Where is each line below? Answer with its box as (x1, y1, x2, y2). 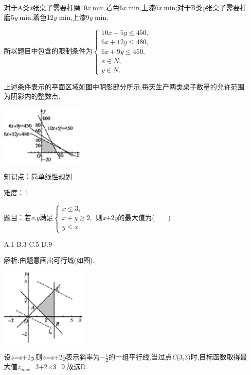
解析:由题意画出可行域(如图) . (4, 255, 95, 265)
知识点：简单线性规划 (4, 171, 72, 181)
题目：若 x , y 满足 (4, 212, 54, 222)
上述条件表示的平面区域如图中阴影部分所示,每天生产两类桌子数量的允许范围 (4, 81, 244, 91)
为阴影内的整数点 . (4, 91, 61, 101)
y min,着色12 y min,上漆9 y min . (14, 12, 108, 22)
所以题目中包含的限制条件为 (4, 46, 92, 56)
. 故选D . (65, 361, 88, 372)
